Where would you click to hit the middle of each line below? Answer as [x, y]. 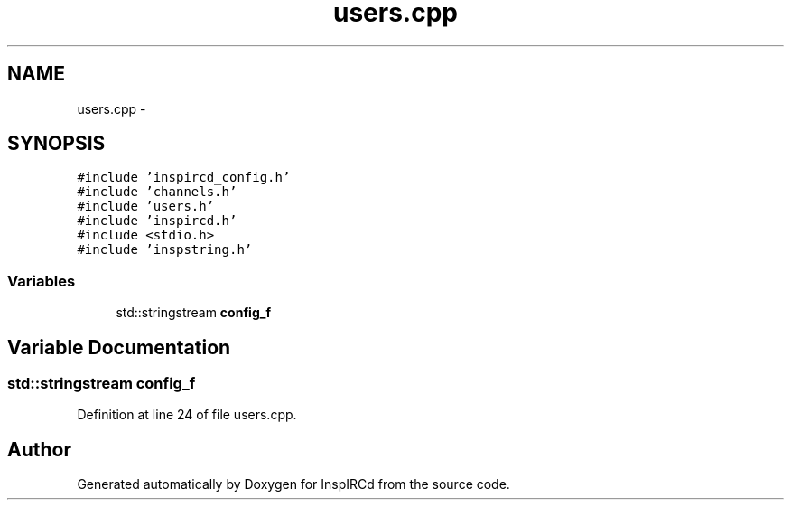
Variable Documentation [119, 347]
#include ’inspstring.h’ [165, 250]
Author [39, 449]
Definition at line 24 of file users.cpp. [187, 415]
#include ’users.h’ [146, 207]
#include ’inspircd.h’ [157, 221]
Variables [42, 281]
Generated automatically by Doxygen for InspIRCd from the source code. [293, 484]
